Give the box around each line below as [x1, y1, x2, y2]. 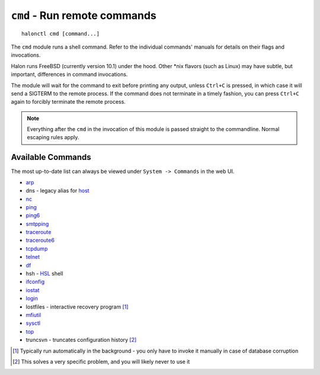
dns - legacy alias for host [25, 187, 89, 194]
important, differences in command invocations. [11, 71, 128, 78]
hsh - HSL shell [25, 270, 63, 277]
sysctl [25, 320, 41, 327]
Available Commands [11, 152, 91, 162]
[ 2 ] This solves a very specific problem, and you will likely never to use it [12, 358, 190, 365]
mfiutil [25, 312, 41, 318]
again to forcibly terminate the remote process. [11, 98, 126, 105]
